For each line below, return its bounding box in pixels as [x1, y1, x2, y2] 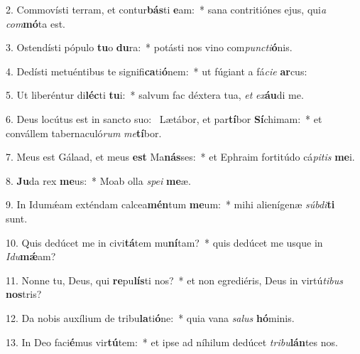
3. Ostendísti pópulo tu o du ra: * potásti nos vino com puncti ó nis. [6, 40, 293, 55]
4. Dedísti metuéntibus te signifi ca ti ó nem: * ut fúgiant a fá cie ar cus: [6, 63, 307, 78]
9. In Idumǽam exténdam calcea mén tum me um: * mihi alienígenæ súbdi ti [6, 197, 335, 212]
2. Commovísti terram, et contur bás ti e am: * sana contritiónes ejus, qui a [6, 2, 327, 16]
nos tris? [6, 286, 42, 301]
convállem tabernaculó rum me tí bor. [6, 125, 162, 140]
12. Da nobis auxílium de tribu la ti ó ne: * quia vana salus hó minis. [6, 310, 295, 325]
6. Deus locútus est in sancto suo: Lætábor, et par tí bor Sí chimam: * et [6, 111, 322, 126]
